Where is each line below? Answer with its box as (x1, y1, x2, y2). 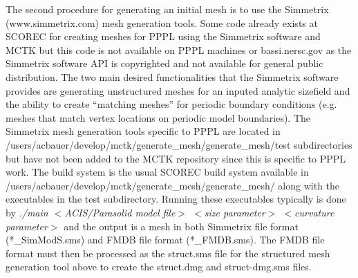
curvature (294, 205, 335, 219)
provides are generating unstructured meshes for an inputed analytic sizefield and (6, 83, 350, 98)
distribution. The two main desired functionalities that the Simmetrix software (6, 69, 339, 84)
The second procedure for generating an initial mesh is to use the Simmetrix (6, 2, 329, 16)
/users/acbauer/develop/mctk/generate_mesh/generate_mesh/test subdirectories (6, 137, 352, 151)
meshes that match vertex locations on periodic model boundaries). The (6, 110, 311, 124)
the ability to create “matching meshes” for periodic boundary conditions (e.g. (6, 97, 337, 111)
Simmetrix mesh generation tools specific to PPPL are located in (6, 124, 281, 138)
